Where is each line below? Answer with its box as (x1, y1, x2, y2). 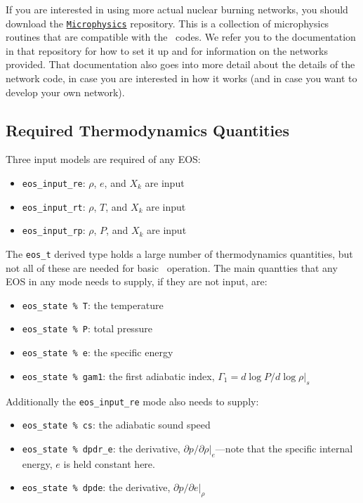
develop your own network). (6, 84, 125, 99)
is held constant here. (63, 456, 155, 471)
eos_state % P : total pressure (22, 321, 152, 336)
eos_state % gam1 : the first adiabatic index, (22, 368, 215, 383)
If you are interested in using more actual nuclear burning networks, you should (6, 2, 348, 16)
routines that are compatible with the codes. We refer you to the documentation (6, 30, 356, 44)
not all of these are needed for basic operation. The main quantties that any (6, 260, 338, 275)
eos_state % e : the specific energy (22, 345, 173, 360)
